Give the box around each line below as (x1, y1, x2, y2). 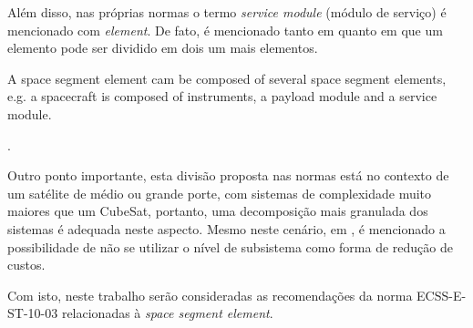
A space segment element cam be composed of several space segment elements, (7, 68, 447, 87)
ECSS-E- (416, 285, 467, 304)
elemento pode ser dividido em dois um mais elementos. (7, 38, 318, 57)
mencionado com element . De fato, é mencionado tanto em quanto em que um (7, 20, 443, 39)
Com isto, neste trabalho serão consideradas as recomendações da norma (7, 285, 413, 304)
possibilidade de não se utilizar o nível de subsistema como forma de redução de (7, 237, 453, 256)
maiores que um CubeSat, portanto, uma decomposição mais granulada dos (7, 201, 428, 220)
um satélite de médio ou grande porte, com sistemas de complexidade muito (7, 183, 432, 202)
